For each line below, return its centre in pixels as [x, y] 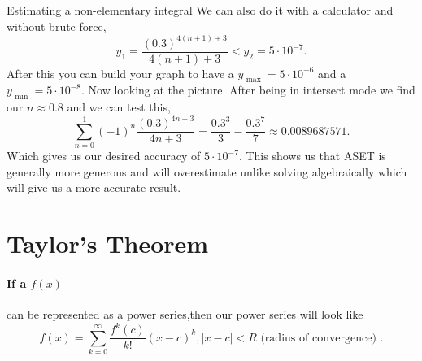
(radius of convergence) [318, 338]
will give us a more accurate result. [94, 187]
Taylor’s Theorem [108, 244]
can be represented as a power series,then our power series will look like [185, 314]
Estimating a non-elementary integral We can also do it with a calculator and [200, 10]
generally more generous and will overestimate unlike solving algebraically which [207, 171]
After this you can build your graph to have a [120, 73]
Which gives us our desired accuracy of [104, 156]
